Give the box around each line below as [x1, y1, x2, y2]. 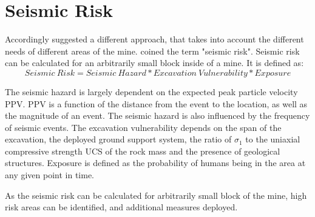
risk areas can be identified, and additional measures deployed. [5, 201, 238, 213]
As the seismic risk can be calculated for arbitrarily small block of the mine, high [5, 189, 307, 201]
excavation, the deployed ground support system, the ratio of [5, 133, 232, 145]
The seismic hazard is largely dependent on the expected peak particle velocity [5, 85, 298, 98]
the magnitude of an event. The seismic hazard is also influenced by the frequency [5, 109, 310, 122]
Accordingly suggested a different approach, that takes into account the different [5, 33, 304, 45]
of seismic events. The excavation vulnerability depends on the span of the [5, 121, 282, 133]
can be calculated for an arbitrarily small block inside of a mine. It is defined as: [5, 56, 304, 69]
